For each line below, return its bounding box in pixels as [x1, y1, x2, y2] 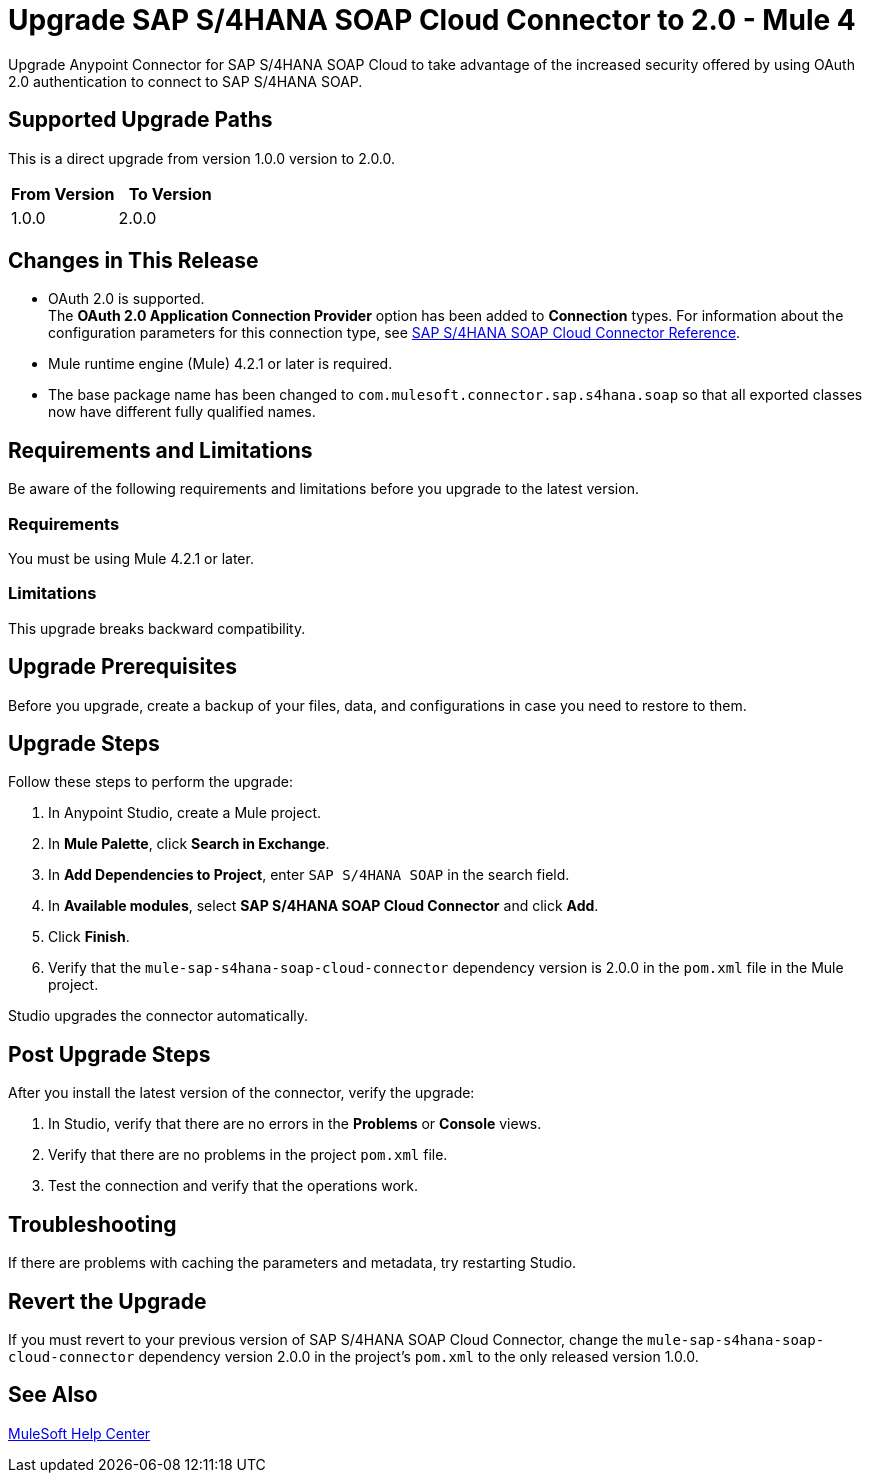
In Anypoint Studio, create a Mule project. [48, 804, 321, 822]
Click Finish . [48, 928, 130, 946]
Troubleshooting [8, 1211, 177, 1237]
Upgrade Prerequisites [8, 654, 237, 680]
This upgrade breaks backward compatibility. [8, 619, 306, 637]
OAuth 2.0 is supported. [48, 290, 205, 308]
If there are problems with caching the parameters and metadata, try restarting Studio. [8, 1254, 577, 1272]
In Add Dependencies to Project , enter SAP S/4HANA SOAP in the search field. [48, 866, 570, 884]
